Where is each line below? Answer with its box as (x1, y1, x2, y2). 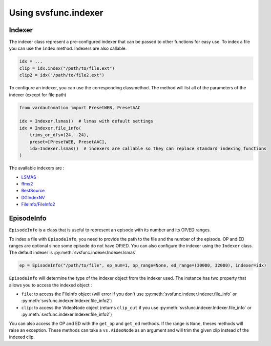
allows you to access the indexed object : (9, 282, 92, 288)
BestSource (21, 188, 45, 194)
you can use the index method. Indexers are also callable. (9, 45, 127, 51)
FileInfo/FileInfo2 (21, 202, 56, 207)
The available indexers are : (9, 165, 64, 171)
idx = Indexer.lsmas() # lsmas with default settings (19, 119, 153, 124)
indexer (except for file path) (9, 92, 67, 98)
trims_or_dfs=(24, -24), (29, 132, 89, 138)
